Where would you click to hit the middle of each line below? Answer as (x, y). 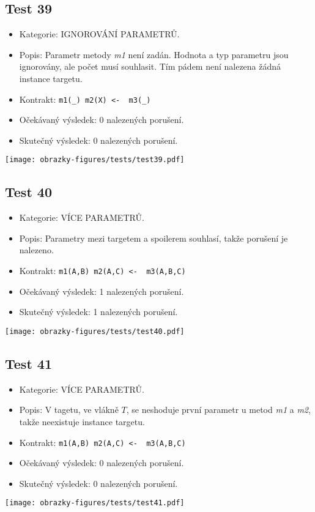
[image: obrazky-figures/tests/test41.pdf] (95, 503)
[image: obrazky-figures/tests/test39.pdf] (95, 160)
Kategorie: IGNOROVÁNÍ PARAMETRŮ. (99, 34)
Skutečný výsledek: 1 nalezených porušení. (98, 312)
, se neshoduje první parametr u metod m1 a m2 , (218, 410)
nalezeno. (36, 250)
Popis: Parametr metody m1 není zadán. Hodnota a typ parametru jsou (154, 54)
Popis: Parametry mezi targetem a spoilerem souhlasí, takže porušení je (154, 238)
